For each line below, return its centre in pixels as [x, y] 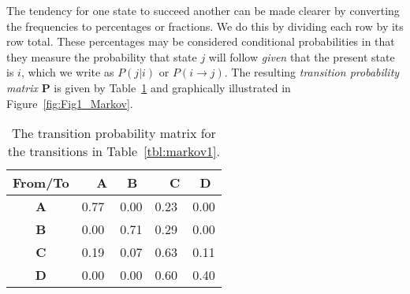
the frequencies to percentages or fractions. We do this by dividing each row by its [205, 26]
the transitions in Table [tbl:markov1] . [114, 151]
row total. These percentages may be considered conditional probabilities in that [201, 41]
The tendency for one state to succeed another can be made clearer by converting [203, 10]
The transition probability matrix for [114, 133]
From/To [41, 183]
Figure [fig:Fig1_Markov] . [70, 103]
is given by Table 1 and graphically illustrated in [172, 87]
